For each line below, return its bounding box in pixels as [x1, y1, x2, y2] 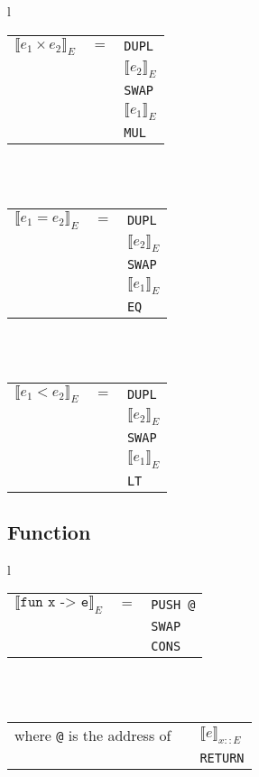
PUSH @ [151, 597, 196, 613]
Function [7, 518, 91, 546]
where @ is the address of [14, 724, 171, 745]
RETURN [199, 750, 245, 765]
